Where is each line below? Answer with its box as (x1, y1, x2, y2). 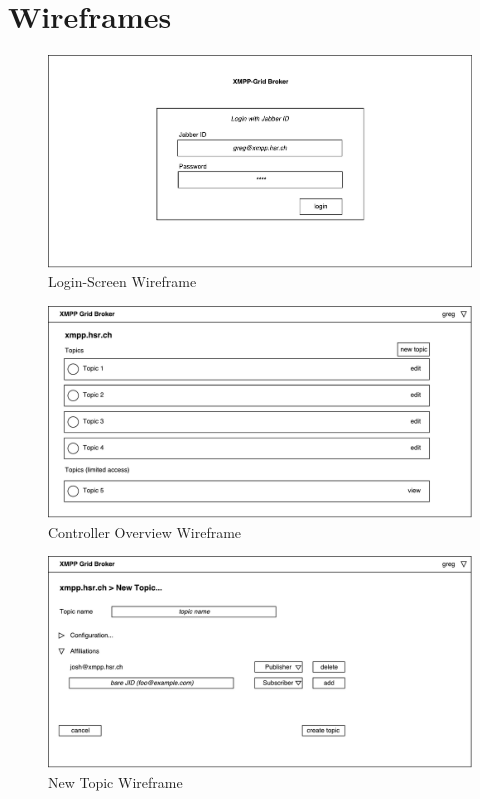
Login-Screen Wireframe (48, 271, 197, 292)
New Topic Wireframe (48, 771, 183, 792)
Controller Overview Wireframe (48, 521, 242, 542)
